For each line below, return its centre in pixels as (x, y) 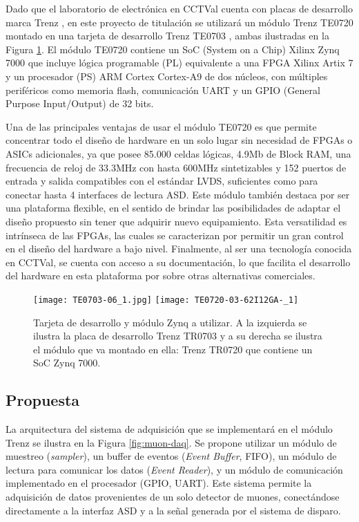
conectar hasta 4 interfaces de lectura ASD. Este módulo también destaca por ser (178, 194)
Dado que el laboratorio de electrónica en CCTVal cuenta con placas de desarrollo (179, 8)
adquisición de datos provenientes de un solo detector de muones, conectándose (173, 497)
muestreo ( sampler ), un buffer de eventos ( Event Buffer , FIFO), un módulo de (171, 456)
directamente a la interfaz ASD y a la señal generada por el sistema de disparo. (173, 510)
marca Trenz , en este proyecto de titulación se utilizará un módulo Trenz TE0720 (179, 22)
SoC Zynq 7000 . (67, 363)
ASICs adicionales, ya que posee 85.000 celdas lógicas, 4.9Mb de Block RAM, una (178, 153)
